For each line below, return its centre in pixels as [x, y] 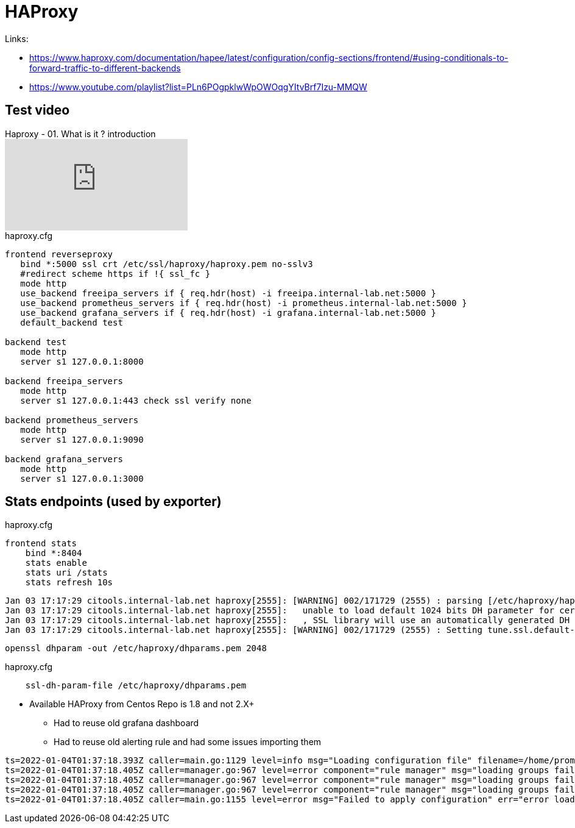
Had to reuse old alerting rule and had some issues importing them [188, 742]
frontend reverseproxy [59, 254]
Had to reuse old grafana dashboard [126, 723]
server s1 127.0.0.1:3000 [82, 478]
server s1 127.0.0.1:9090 [82, 439]
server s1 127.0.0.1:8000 [82, 361]
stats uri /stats [66, 573]
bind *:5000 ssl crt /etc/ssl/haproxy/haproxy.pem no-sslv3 [167, 264]
